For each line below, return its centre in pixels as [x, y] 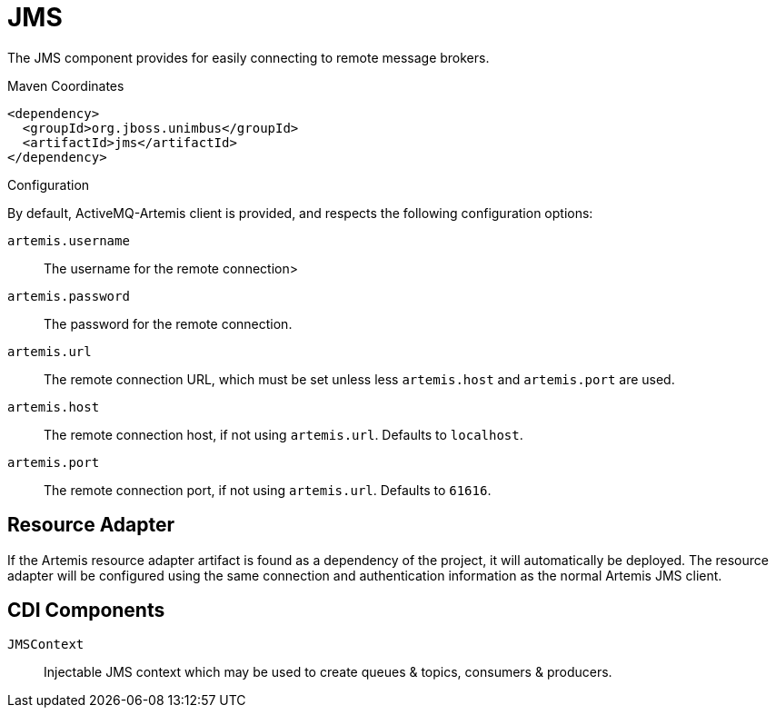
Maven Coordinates [66, 85]
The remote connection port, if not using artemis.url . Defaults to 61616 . [268, 490]
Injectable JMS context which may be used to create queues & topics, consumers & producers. [328, 672]
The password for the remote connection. [168, 323]
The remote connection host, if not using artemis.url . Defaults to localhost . [284, 434]
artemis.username [69, 240]
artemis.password [69, 296]
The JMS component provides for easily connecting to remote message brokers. [249, 57]
